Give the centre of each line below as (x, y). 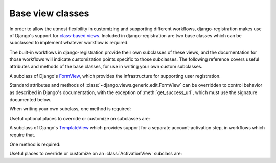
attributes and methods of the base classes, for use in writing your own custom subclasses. (106, 66)
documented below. (30, 100)
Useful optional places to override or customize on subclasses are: (80, 118)
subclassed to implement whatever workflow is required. (69, 43)
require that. (22, 135)
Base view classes (49, 13)
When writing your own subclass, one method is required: (70, 109)
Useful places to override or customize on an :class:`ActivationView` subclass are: (96, 154)
